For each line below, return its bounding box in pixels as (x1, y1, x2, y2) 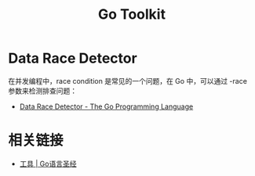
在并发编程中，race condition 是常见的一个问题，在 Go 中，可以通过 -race (8, 76, 247, 85)
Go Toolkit (97, 5, 166, 23)
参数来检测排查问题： (8, 86, 77, 95)
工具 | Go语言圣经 (19, 159, 77, 168)
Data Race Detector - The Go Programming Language (19, 102, 194, 111)
